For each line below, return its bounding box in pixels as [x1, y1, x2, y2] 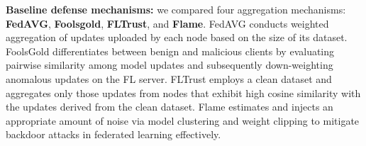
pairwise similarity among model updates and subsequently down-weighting [6, 57, 333, 72]
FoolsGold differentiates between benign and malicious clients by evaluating [6, 43, 335, 58]
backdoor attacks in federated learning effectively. [6, 127, 221, 142]
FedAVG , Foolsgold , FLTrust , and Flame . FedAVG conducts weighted [6, 16, 329, 30]
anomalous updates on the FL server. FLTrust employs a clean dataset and [6, 71, 332, 86]
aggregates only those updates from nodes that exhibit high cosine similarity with [6, 85, 361, 100]
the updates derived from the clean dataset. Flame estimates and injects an [6, 99, 333, 114]
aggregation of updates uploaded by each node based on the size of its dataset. [6, 30, 348, 45]
